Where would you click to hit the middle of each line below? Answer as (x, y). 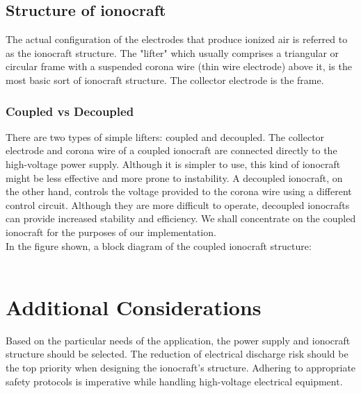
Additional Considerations (134, 307)
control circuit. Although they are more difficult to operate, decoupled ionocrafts (178, 204)
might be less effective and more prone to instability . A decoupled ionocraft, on (174, 177)
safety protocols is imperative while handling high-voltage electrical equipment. (174, 381)
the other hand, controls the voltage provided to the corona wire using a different (179, 191)
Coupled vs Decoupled (70, 111)
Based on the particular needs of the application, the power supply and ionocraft (178, 340)
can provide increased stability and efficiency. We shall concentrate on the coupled (181, 218)
